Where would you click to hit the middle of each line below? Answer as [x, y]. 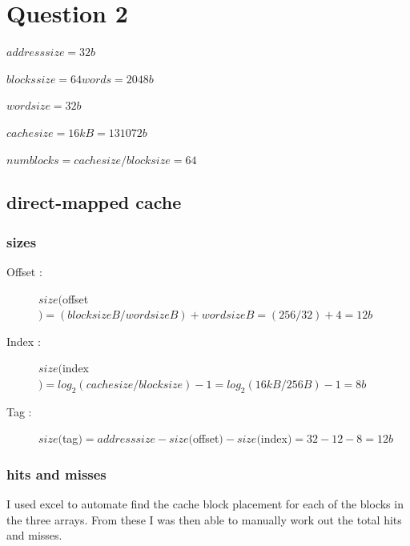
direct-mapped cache [94, 202]
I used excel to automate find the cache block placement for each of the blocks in [205, 504]
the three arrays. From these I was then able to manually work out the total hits [204, 519]
